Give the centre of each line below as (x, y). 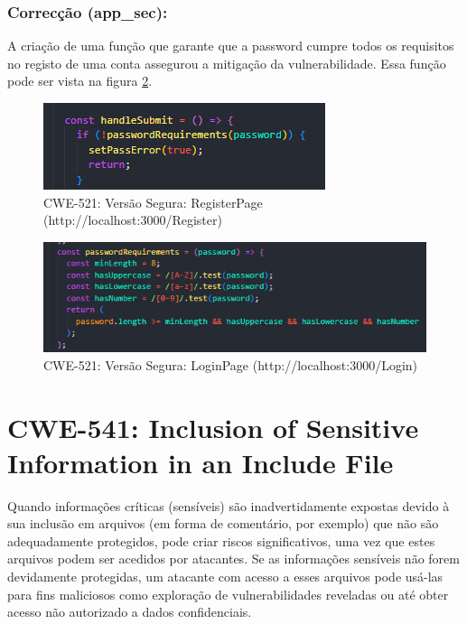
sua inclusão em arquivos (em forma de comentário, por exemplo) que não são (223, 523)
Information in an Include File (201, 462)
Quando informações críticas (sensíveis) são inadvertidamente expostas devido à (229, 505)
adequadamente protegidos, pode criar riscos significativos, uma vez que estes (221, 540)
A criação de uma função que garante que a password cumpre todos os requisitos (231, 46)
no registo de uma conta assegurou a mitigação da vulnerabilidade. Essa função (227, 63)
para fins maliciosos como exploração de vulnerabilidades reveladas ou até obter (228, 594)
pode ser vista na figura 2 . (80, 81)
